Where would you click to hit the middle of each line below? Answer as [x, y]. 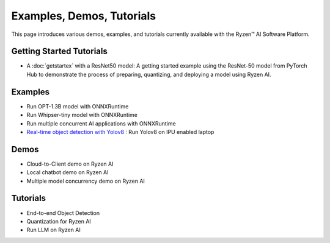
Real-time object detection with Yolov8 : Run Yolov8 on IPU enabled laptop [120, 132]
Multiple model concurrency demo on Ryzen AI [86, 181]
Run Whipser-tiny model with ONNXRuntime [82, 115]
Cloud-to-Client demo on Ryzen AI [70, 164]
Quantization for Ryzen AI [59, 221]
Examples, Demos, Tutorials [83, 16]
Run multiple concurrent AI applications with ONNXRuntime [101, 123]
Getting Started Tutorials [60, 51]
